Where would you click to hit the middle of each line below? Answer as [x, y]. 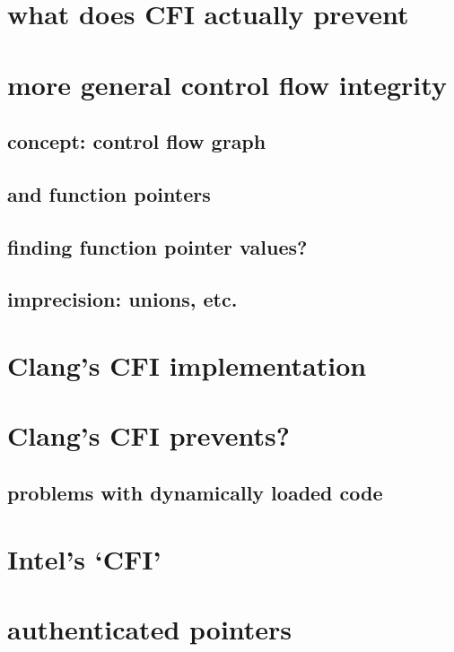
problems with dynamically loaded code [195, 493]
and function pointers [109, 193]
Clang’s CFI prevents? [148, 435]
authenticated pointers [150, 628]
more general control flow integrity [227, 84]
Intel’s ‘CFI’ [84, 558]
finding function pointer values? [157, 246]
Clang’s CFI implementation [187, 365]
